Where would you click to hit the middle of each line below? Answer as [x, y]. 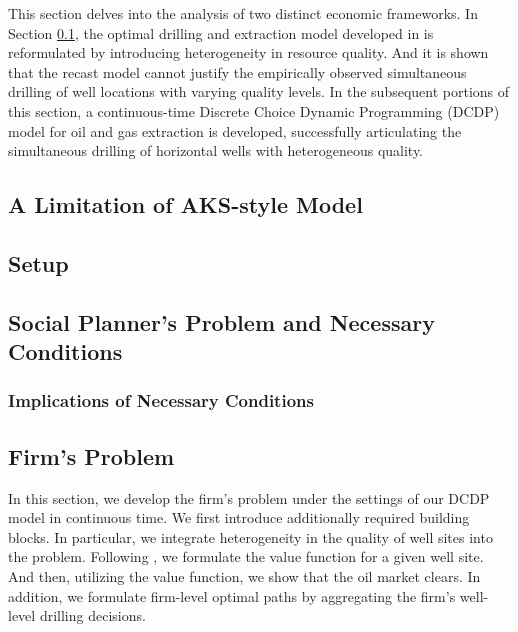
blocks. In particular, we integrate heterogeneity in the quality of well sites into [250, 536]
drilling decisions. [92, 615]
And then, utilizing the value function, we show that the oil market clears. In [244, 575]
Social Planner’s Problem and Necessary [221, 321]
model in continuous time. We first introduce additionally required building [239, 517]
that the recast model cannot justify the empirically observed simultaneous [237, 71]
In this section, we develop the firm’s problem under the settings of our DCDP [249, 497]
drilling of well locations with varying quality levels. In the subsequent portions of [259, 91]
